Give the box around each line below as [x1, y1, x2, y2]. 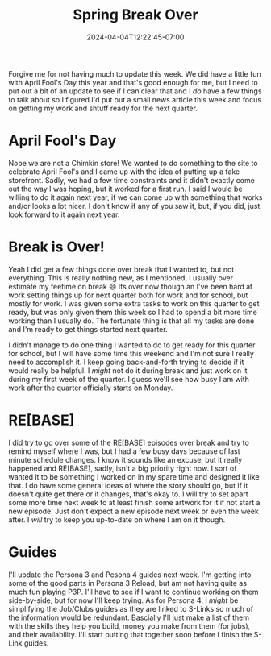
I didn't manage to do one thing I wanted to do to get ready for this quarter [8, 340, 256, 350]
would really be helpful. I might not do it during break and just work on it [8, 365, 248, 376]
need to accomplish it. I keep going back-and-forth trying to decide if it [8, 357, 244, 367]
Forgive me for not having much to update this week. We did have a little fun [8, 69, 262, 78]
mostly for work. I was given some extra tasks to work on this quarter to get [8, 298, 260, 308]
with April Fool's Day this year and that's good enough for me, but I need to [8, 77, 258, 87]
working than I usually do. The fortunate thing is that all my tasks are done [8, 316, 255, 326]
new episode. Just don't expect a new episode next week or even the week [8, 506, 260, 516]
